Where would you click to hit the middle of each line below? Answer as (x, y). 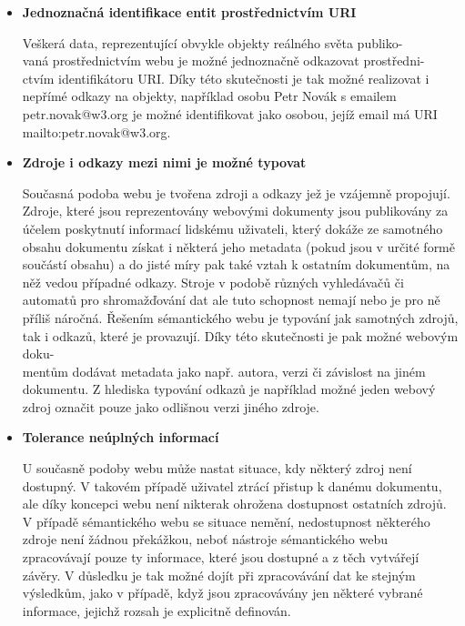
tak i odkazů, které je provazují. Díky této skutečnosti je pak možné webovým (240, 335)
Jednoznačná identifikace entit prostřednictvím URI (189, 12)
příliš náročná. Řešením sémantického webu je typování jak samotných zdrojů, (240, 317)
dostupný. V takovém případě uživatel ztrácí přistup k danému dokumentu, (232, 485)
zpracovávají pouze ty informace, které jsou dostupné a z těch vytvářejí (221, 557)
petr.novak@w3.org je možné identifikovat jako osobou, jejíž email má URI (230, 113)
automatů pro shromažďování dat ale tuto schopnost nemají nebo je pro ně (231, 300)
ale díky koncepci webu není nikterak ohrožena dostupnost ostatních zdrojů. (234, 504)
